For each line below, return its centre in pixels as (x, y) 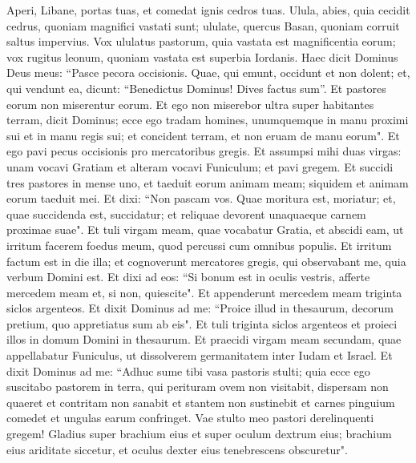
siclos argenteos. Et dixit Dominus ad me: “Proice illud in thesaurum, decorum (200, 308)
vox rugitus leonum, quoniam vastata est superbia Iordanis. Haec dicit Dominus (202, 56)
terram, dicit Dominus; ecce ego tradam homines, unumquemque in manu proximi (208, 120)
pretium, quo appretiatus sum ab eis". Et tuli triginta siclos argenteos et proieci (202, 323)
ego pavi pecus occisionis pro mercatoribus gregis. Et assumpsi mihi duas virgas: (204, 151)
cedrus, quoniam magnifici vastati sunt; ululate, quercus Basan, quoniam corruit (203, 25)
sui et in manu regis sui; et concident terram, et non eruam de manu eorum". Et (203, 135)
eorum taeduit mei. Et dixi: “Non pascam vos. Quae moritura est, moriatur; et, (201, 198)
